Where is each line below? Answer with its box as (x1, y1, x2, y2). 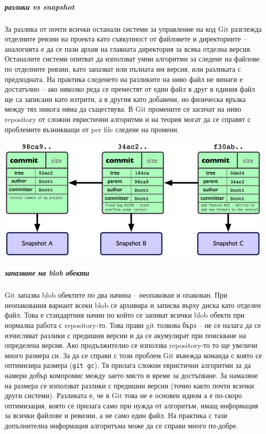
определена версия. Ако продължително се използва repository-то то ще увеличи (5, 340, 258, 350)
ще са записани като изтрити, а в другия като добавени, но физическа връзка (5, 93, 246, 104)
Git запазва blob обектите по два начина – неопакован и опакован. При (5, 290, 228, 300)
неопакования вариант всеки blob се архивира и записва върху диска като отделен (5, 299, 261, 310)
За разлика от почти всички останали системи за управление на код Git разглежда (5, 23, 262, 34)
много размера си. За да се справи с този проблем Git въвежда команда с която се (5, 349, 262, 360)
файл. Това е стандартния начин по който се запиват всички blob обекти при (5, 309, 244, 320)
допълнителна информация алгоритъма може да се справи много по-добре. (5, 420, 238, 431)
